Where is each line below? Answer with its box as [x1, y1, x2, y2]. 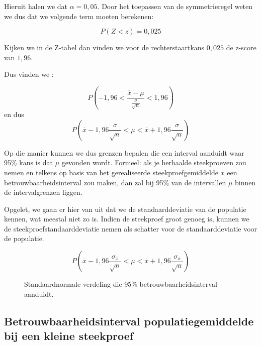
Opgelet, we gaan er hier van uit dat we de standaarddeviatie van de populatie [4, 203, 246, 214]
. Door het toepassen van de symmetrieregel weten [97, 1, 253, 11]
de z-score [226, 42, 256, 53]
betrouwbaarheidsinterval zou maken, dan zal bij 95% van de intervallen [4, 177, 226, 187]
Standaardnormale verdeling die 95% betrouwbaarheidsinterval [24, 279, 217, 289]
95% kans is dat [4, 157, 53, 168]
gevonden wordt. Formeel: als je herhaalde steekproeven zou [61, 157, 246, 168]
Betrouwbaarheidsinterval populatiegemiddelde [4, 313, 254, 328]
